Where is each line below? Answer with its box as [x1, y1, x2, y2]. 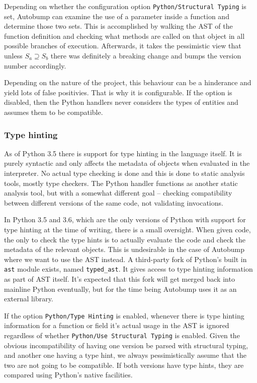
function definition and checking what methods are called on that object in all [4, 30, 245, 41]
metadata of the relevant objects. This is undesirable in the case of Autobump [4, 244, 245, 254]
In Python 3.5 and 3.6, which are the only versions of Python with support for [4, 214, 246, 225]
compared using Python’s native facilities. [4, 369, 133, 380]
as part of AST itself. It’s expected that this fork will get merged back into [4, 274, 235, 284]
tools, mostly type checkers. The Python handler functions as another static [4, 177, 238, 188]
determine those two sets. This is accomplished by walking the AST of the [4, 21, 233, 31]
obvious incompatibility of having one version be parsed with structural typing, [4, 340, 248, 350]
